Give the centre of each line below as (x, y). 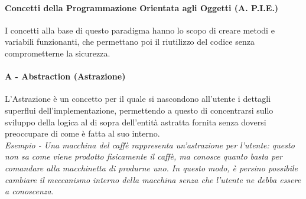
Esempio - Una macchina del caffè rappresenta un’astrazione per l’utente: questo (150, 145)
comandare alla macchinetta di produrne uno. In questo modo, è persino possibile (152, 168)
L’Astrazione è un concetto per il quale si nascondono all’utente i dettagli (138, 99)
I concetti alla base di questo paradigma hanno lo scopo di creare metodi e (140, 30)
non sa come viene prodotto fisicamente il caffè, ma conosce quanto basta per (144, 156)
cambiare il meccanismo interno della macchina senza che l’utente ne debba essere (153, 179)
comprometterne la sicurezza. (58, 53)
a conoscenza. (30, 191)
